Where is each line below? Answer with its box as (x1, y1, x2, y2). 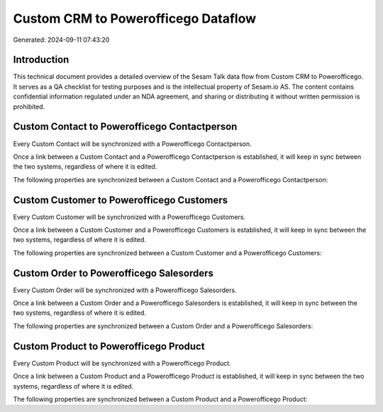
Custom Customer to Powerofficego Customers (13, 194, 228, 206)
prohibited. (13, 102, 45, 111)
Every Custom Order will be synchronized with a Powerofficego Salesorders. (13, 286, 237, 294)
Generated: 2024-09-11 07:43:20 (13, 35, 110, 44)
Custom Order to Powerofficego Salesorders (13, 267, 214, 279)
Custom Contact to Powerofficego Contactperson (13, 121, 238, 133)
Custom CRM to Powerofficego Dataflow (13, 11, 257, 26)
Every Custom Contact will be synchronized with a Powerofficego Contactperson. (13, 139, 252, 148)
